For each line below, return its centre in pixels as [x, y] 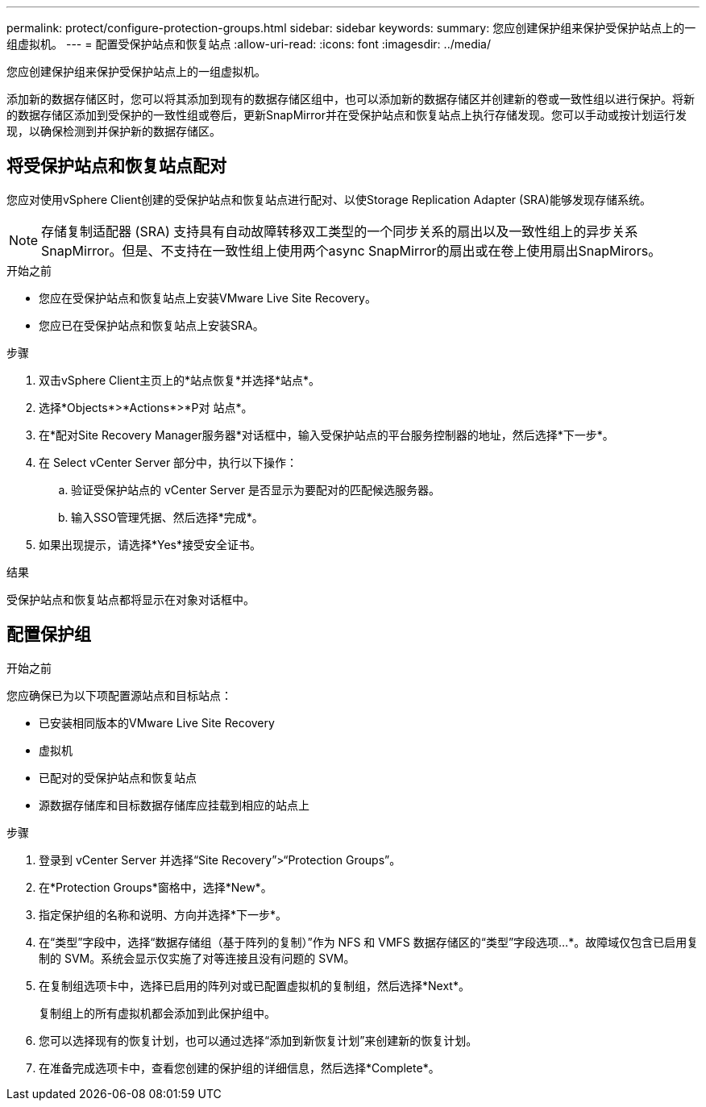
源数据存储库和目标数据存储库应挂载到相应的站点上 [174, 805]
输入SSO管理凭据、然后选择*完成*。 [167, 517]
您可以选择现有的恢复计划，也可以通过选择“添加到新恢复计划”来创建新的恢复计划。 [258, 1040]
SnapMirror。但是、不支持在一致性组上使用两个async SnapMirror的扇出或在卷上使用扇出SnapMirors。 [351, 250]
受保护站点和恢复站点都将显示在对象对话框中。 [131, 599]
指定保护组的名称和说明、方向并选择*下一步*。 [163, 914]
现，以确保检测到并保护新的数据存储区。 [114, 131]
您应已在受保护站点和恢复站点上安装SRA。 [152, 325]
